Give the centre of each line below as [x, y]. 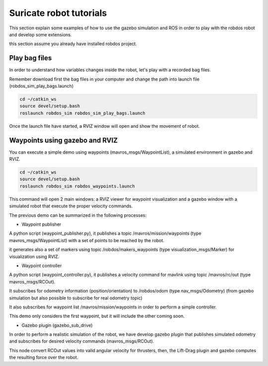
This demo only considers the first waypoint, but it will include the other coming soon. [97, 316]
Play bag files [31, 58]
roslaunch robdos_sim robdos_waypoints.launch [77, 186]
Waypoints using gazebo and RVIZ [64, 140]
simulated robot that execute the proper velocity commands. [71, 206]
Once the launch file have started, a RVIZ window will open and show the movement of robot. [104, 126]
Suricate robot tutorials [58, 13]
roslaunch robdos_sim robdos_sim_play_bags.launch [83, 113]
